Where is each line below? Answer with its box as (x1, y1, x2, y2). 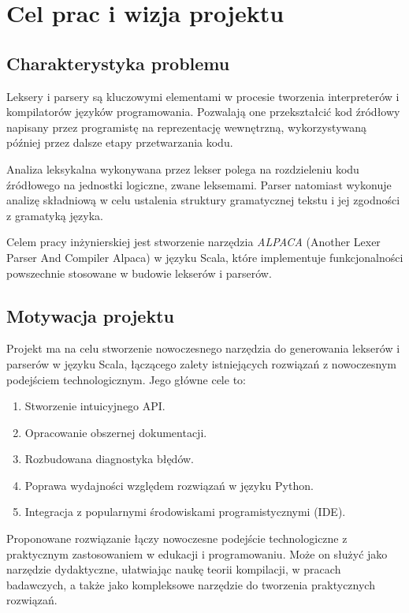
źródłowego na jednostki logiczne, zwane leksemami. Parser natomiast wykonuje (6, 176, 392, 192)
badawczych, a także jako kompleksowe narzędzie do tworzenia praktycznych (6, 576, 375, 592)
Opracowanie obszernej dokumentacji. (24, 424, 207, 440)
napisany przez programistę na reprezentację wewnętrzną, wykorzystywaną (6, 118, 367, 135)
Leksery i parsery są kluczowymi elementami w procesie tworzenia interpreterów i (6, 88, 400, 104)
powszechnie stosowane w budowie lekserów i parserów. (6, 264, 272, 281)
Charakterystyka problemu (6, 50, 230, 75)
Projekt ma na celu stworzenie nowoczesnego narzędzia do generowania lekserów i (6, 340, 400, 357)
